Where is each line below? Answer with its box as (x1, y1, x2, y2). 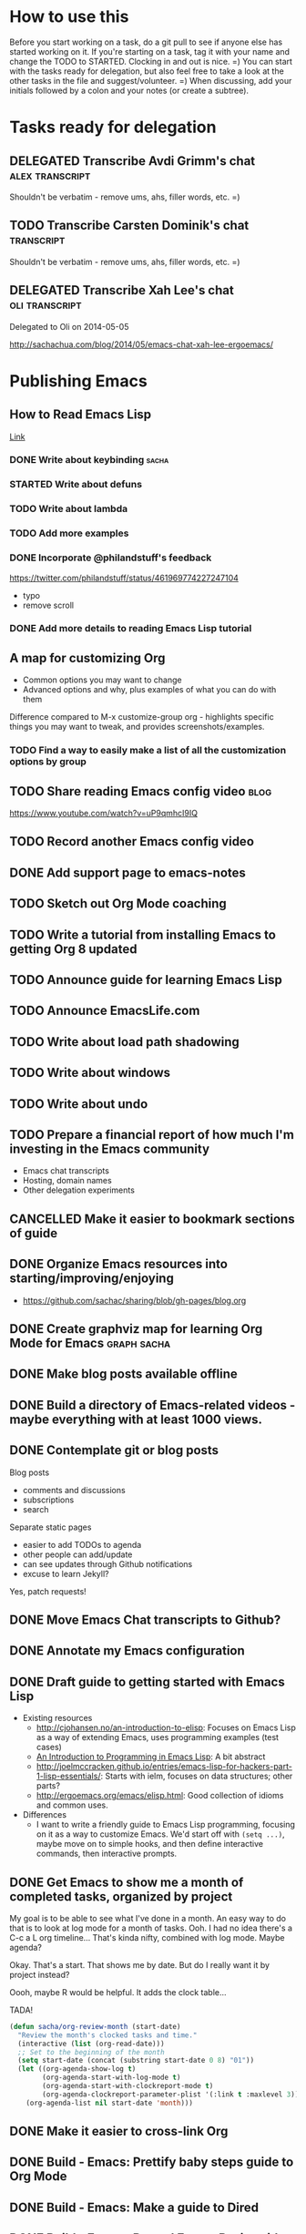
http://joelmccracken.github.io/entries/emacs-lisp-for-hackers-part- (36, 1761, 293, 1772)
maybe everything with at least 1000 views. (9, 1411, 262, 1427)
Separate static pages (9, 1522, 92, 1532)
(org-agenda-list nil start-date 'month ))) (25, 2098, 194, 2107)
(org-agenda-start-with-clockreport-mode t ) (42, 2082, 214, 2091)
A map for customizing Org (9, 650, 166, 666)
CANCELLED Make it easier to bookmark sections (9, 1211, 295, 1226)
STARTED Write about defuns (9, 478, 143, 491)
